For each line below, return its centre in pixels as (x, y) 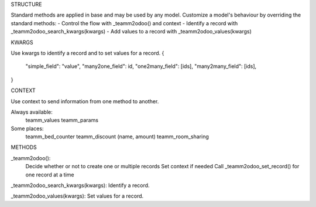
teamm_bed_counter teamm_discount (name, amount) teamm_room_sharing (117, 137)
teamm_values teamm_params (62, 120)
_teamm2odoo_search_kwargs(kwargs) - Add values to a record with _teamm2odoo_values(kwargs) (131, 32)
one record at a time (50, 174)
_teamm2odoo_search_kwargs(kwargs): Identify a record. (80, 185)
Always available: (32, 112)
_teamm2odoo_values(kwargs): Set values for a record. (77, 196)
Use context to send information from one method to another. (85, 101)
